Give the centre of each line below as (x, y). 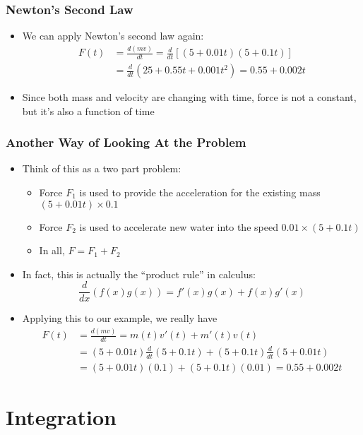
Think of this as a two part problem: (102, 168)
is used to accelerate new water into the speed (179, 226)
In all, (52, 250)
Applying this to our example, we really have (120, 318)
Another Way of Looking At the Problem (126, 142)
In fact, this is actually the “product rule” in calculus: (139, 274)
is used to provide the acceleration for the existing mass (200, 192)
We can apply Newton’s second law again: (113, 36)
